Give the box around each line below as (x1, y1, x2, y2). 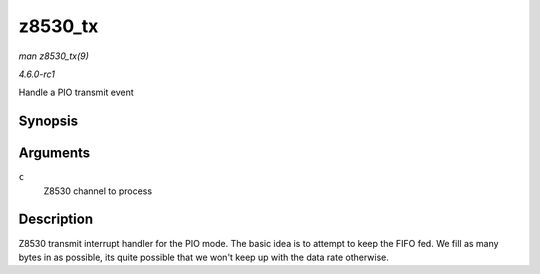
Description (18, 211, 94, 228)
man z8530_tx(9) (18, 50, 90, 62)
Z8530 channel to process (43, 185, 153, 197)
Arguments (18, 145, 91, 162)
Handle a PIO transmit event (18, 86, 134, 99)
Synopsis (18, 113, 79, 130)
